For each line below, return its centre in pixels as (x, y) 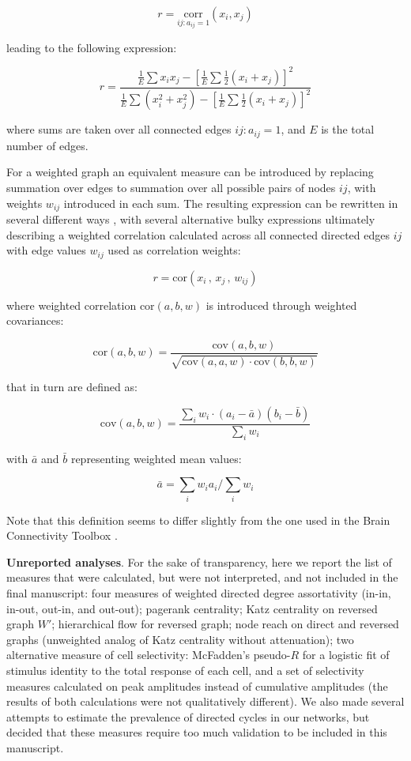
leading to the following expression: (92, 47)
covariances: (35, 320)
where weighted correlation (72, 305)
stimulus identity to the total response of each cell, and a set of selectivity (185, 670)
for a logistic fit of (346, 655)
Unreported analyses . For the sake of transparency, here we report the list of (199, 561)
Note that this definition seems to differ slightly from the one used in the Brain (198, 520)
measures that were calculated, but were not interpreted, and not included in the (202, 577)
